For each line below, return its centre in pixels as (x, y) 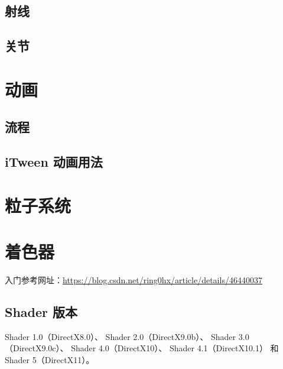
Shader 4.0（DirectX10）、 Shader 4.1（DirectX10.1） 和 (175, 348)
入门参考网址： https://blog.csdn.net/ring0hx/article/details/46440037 (134, 280)
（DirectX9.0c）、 (37, 348)
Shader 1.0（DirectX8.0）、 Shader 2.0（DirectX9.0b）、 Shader (121, 336)
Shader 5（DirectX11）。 (50, 359)
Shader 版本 (41, 311)
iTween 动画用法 (54, 162)
